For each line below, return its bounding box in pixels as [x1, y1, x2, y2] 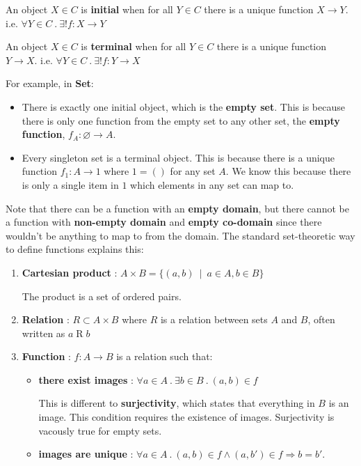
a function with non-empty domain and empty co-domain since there [6, 215, 322, 229]
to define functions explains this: [6, 242, 144, 256]
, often [307, 312, 335, 327]
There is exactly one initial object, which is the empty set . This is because [22, 99, 345, 114]
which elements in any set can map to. [130, 177, 294, 192]
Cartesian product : [22, 265, 118, 279]
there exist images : [38, 372, 134, 387]
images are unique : [38, 446, 134, 461]
